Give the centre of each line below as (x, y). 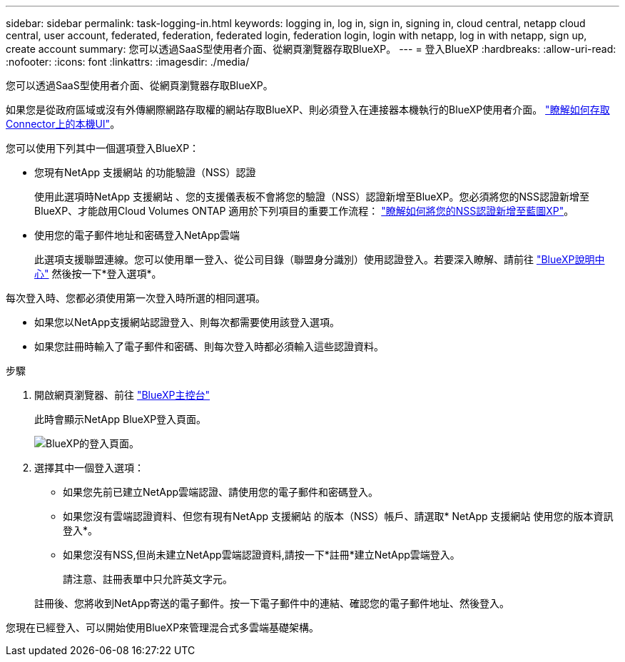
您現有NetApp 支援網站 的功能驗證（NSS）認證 (145, 172)
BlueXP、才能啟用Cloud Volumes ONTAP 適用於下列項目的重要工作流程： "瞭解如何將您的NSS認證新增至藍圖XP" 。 (304, 211)
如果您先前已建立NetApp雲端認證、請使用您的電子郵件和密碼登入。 (221, 492)
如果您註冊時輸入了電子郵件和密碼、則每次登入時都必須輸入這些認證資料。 (209, 346)
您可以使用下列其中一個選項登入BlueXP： (103, 148)
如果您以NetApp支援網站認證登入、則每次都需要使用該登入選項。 (187, 322)
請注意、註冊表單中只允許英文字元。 (148, 579)
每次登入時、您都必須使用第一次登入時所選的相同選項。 (136, 298)
